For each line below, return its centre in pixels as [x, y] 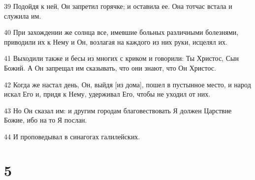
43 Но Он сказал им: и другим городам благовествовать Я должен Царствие [118, 110]
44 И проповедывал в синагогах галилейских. [72, 136]
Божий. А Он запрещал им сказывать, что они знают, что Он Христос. [110, 67]
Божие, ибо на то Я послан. [46, 120]
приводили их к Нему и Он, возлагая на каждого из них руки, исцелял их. [116, 41]
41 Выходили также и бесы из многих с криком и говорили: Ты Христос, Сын [121, 58]
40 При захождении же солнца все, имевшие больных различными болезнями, [121, 32]
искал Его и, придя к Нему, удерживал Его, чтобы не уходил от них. [107, 94]
